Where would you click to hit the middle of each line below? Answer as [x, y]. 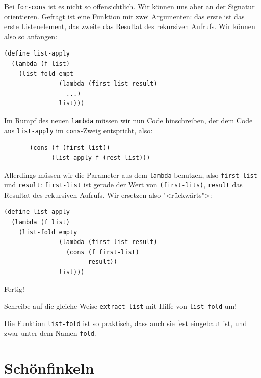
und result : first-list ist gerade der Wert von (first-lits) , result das [123, 185]
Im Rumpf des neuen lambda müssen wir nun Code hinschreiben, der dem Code [128, 120]
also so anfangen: [31, 36]
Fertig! [14, 289]
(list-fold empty [48, 232]
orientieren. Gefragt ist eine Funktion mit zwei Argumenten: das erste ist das [124, 16]
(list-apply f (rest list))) [101, 158]
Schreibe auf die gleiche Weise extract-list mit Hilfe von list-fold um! [121, 306]
